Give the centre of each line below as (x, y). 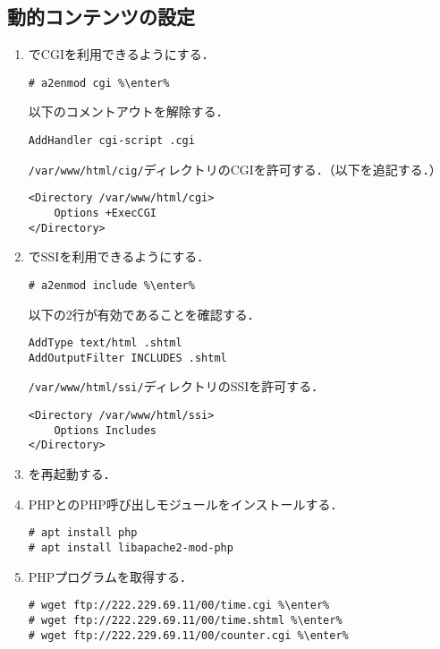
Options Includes (105, 430)
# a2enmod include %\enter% (111, 285)
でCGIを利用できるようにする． (121, 54)
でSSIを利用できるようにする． (119, 256)
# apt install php (83, 533)
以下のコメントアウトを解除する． (128, 111)
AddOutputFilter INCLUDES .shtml (127, 358)
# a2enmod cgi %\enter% (99, 83)
